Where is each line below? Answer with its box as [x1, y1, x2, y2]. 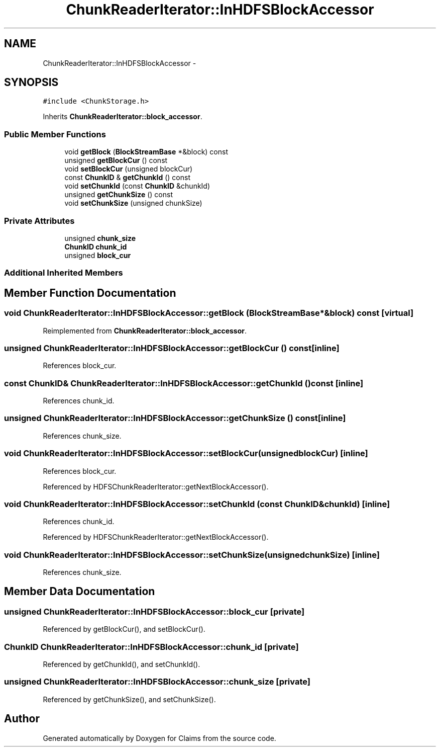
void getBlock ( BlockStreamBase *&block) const [64, 147, 228, 156]
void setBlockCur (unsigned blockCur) [64, 164, 193, 174]
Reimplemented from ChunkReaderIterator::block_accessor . [43, 326, 247, 335]
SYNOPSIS [4, 76, 59, 89]
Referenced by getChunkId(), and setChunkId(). [43, 660, 200, 669]
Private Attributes [4, 215, 75, 226]
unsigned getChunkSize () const [64, 190, 173, 199]
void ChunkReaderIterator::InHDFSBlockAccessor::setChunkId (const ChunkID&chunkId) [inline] [4, 498, 390, 509]
